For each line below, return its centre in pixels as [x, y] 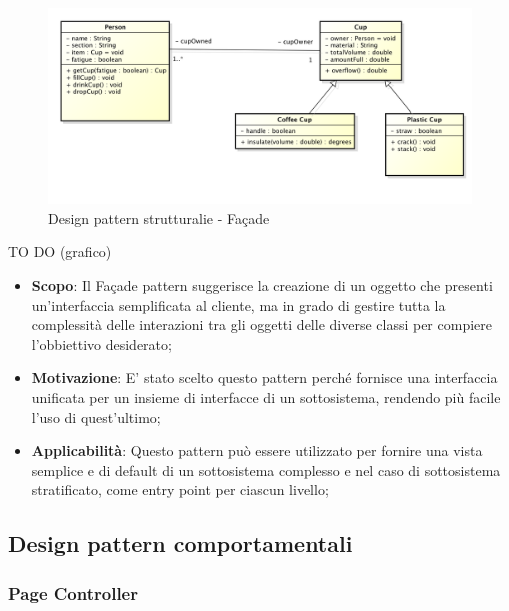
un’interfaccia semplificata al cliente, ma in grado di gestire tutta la [238, 304]
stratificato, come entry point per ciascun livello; [180, 489]
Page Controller [73, 592]
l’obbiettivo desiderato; [101, 343]
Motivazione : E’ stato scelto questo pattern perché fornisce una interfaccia [264, 377]
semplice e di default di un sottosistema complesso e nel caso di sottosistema [266, 469]
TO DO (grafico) [60, 251]
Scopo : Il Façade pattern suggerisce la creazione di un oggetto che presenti [262, 285]
